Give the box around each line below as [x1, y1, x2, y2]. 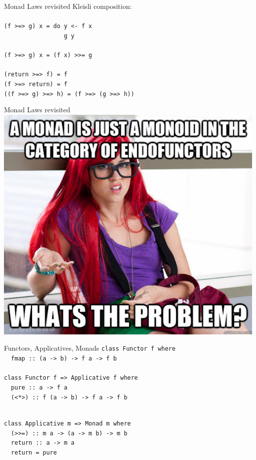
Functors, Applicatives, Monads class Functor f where [4, 343, 176, 353]
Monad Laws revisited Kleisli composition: [4, 1, 132, 11]
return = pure [11, 449, 57, 456]
